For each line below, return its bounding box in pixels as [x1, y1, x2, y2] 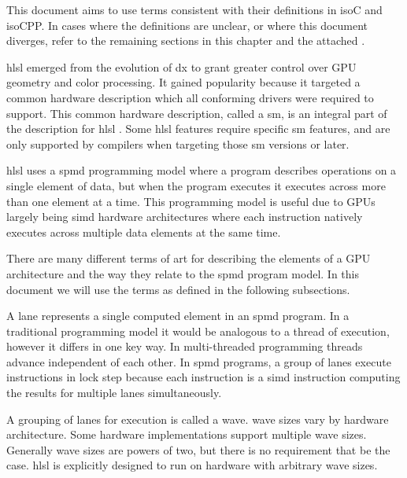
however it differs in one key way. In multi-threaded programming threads [6, 338, 363, 355]
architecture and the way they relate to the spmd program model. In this [6, 265, 359, 281]
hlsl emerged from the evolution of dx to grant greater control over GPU [6, 58, 357, 75]
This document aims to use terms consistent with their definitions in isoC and [6, 2, 383, 17]
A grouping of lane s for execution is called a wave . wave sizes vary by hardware [6, 410, 389, 427]
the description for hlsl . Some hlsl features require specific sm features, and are [6, 120, 390, 137]
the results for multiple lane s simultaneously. [6, 384, 222, 401]
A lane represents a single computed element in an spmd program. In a [6, 307, 350, 324]
